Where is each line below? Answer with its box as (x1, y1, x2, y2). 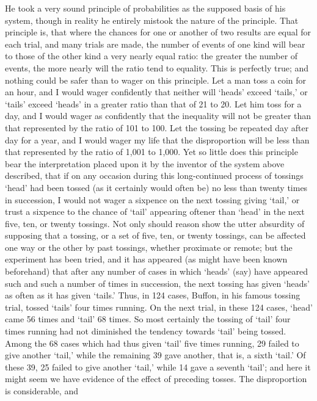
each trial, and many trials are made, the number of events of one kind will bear (5, 37, 305, 50)
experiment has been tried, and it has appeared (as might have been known (5, 253, 288, 266)
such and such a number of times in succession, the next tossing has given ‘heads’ (5, 276, 310, 289)
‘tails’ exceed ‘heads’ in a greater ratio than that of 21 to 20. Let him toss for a (5, 97, 302, 110)
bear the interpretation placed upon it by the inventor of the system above (5, 157, 285, 170)
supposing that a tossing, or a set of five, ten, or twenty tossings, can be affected (5, 229, 306, 242)
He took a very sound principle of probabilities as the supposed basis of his (5, 2, 286, 14)
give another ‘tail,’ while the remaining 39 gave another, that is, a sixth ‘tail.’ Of (5, 349, 306, 361)
